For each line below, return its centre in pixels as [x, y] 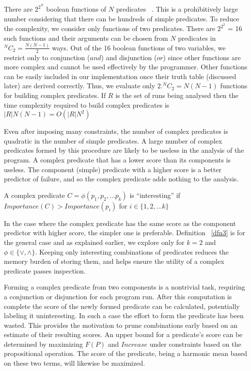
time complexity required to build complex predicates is [87, 105]
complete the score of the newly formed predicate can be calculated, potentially [122, 306]
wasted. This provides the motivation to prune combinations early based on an [121, 325]
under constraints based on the [195, 344]
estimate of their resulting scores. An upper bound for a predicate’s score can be [123, 334]
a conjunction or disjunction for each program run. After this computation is [118, 296]
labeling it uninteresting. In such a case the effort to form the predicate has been [124, 315]
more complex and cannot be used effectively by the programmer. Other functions [126, 67]
